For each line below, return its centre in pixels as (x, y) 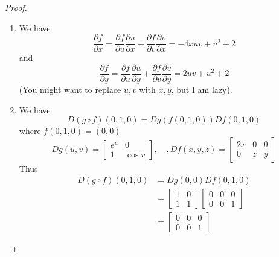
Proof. (16, 7)
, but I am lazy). (202, 89)
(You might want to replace (70, 89)
